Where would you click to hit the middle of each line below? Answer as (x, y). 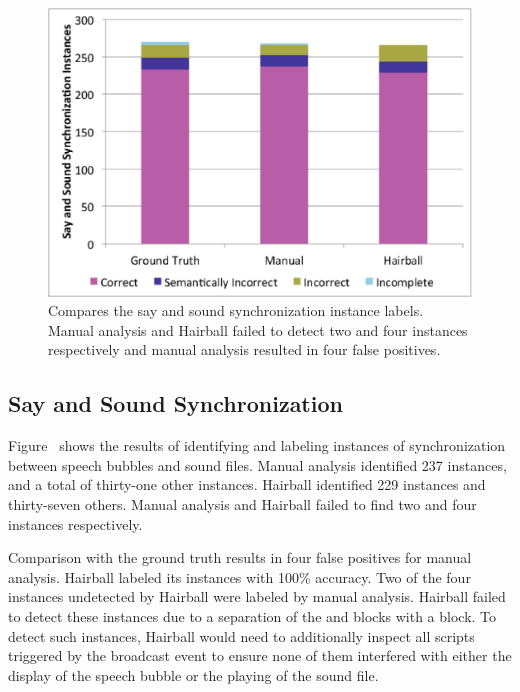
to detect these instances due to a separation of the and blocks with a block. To (252, 615)
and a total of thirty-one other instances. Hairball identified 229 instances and (247, 484)
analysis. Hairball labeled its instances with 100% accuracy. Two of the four (239, 576)
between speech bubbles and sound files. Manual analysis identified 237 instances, (257, 464)
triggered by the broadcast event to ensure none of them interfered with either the (260, 655)
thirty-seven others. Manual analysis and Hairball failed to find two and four (242, 503)
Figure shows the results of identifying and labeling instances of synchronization (257, 445)
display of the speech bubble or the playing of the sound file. (193, 674)
